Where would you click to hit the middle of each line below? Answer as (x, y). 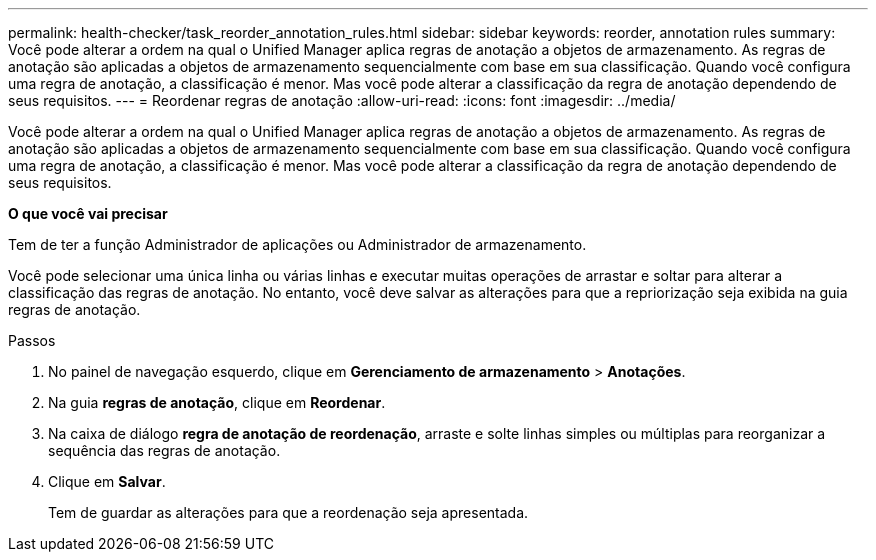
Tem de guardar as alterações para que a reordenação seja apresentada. (288, 512)
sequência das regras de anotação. (164, 450)
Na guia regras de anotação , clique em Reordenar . (217, 402)
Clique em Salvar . (107, 481)
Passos (32, 340)
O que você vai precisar (88, 213)
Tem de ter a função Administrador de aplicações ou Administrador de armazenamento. (297, 244)
